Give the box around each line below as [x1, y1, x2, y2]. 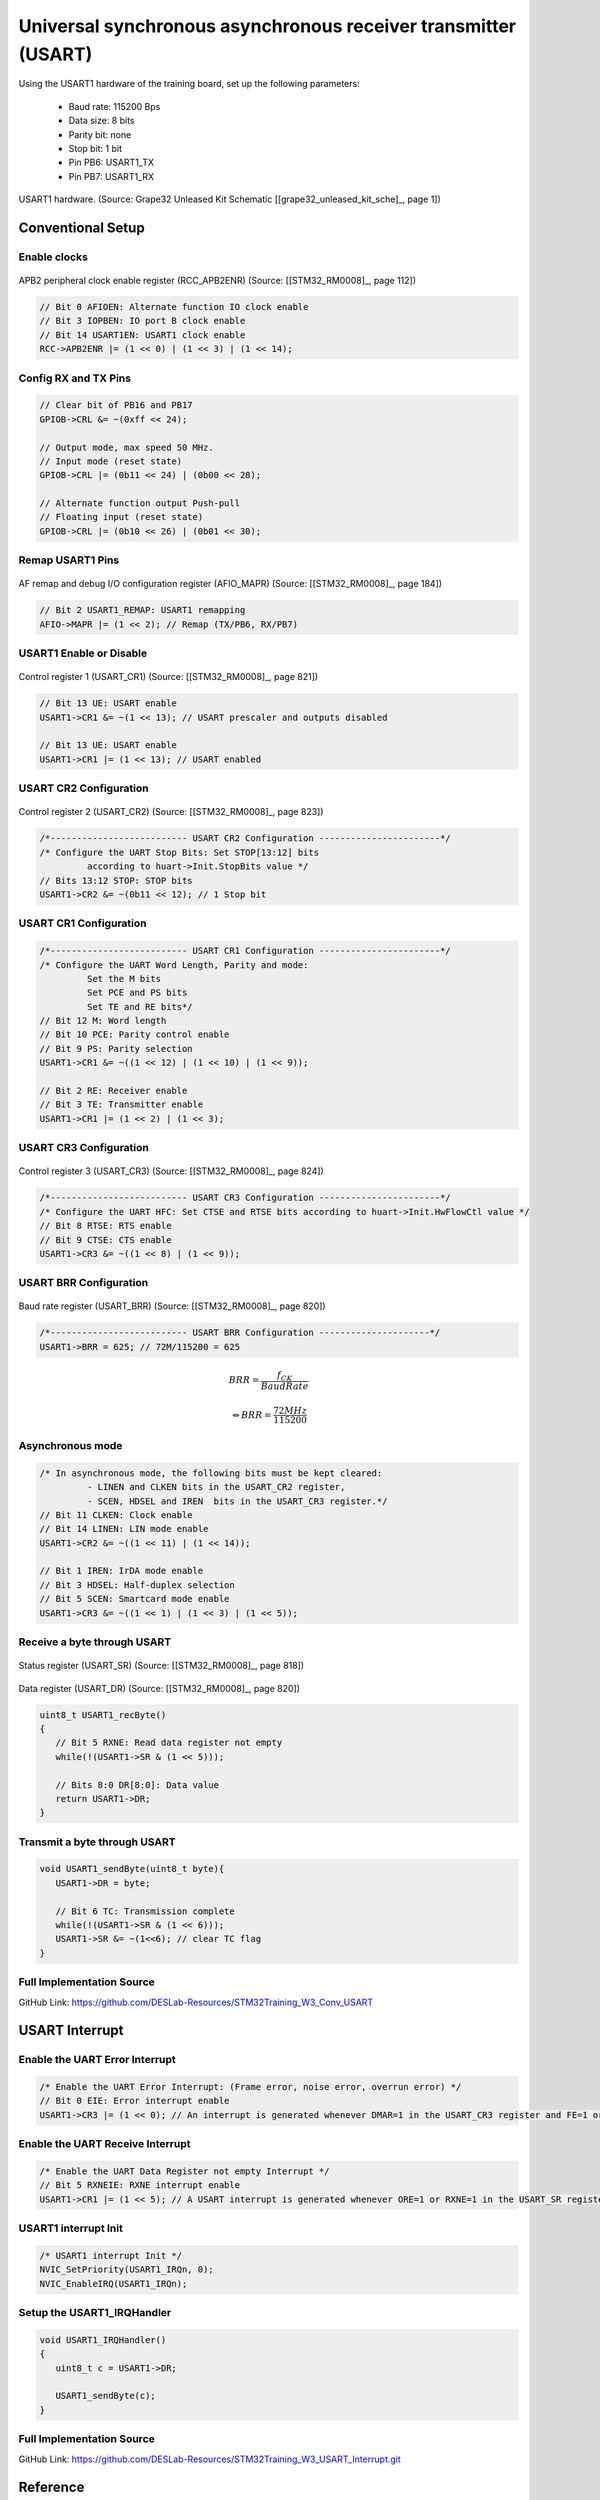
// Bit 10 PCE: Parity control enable [39, 1029, 230, 1040]
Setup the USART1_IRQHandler [18, 2306, 172, 2320]
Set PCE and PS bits [86, 987, 188, 999]
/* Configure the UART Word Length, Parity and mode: [39, 959, 309, 970]
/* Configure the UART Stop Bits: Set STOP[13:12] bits [39, 846, 320, 858]
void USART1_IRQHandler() [39, 2334, 167, 2345]
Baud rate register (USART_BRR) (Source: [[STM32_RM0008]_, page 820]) [18, 1300, 326, 1312]
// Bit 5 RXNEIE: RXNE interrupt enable [39, 2180, 240, 2191]
